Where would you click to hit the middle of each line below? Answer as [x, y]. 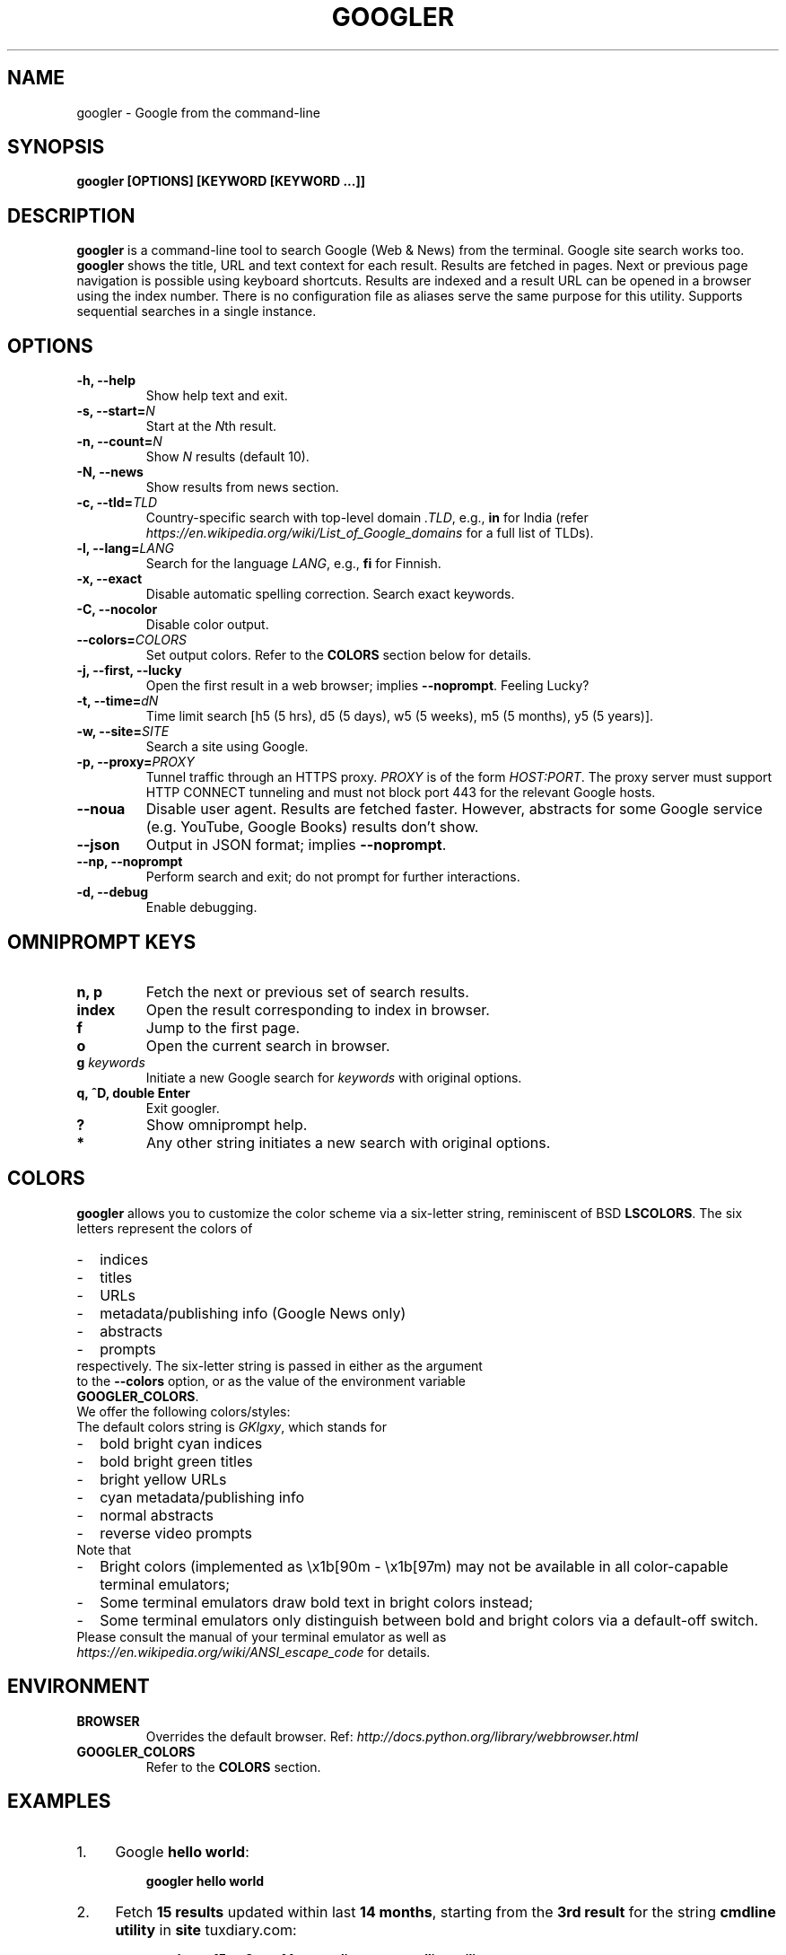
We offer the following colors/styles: [183, 1411]
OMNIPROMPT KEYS [102, 942]
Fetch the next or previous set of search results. [307, 991]
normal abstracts [157, 1515]
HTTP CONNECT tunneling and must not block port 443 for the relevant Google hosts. [401, 793]
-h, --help [106, 381]
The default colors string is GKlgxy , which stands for [231, 1426]
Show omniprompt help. [227, 1124]
